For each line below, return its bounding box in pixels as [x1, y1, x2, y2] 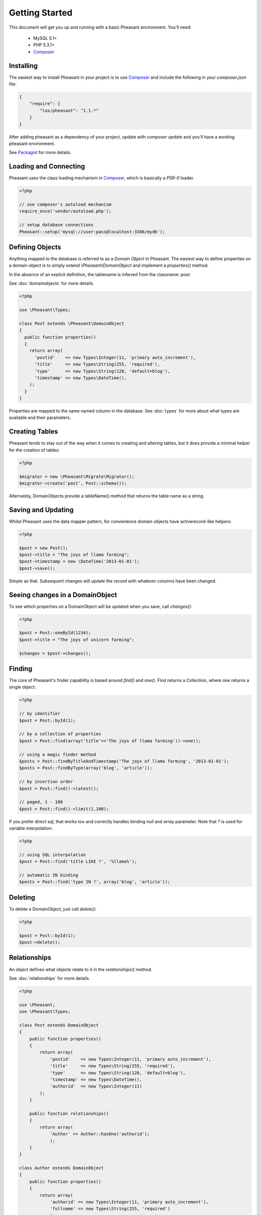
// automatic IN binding [19, 872, 79, 878]
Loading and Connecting [9, 162, 85, 171]
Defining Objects [9, 243, 62, 251]
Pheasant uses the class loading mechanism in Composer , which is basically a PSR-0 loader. [9, 175, 195, 181]
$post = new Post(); [19, 545, 68, 551]
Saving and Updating [9, 505, 74, 514]
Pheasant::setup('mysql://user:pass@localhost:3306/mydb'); [19, 229, 165, 234]
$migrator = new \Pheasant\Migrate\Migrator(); [19, 474, 134, 479]
